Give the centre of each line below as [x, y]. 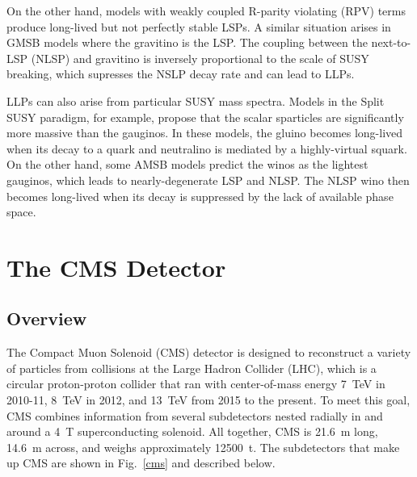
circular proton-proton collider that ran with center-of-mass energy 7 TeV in [196, 384]
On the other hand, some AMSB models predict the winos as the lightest [187, 164]
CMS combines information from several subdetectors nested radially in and [195, 415]
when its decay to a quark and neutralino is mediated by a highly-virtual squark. [207, 148]
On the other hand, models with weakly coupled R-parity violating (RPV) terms [206, 10]
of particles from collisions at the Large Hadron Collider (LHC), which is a [192, 368]
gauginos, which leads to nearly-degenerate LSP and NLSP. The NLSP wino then [208, 180]
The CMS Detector [116, 267]
